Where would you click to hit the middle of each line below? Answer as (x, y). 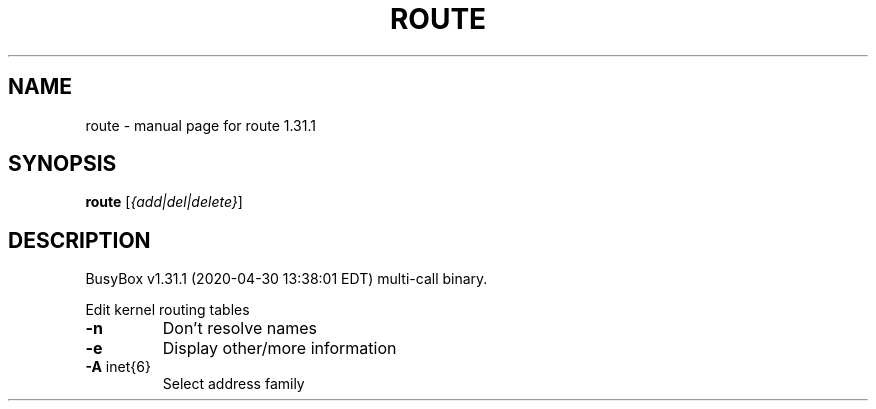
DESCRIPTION (79, 240)
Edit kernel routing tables (167, 310)
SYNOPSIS (62, 164)
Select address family (233, 384)
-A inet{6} (118, 367)
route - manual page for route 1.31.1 (200, 125)
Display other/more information (279, 348)
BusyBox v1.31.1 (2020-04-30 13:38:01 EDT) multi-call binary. (286, 279)
